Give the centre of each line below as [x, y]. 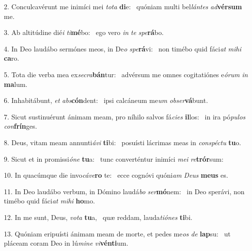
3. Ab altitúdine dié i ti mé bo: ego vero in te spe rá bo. [84, 32]
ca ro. [12, 58]
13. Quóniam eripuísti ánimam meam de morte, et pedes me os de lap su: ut [117, 233]
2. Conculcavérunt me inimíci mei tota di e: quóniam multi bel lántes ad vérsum [123, 6]
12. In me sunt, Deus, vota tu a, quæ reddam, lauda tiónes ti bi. [98, 217]
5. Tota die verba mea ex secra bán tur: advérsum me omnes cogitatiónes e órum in [126, 74]
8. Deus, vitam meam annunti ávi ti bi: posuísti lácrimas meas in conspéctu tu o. [123, 142]
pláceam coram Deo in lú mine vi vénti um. [66, 243]
